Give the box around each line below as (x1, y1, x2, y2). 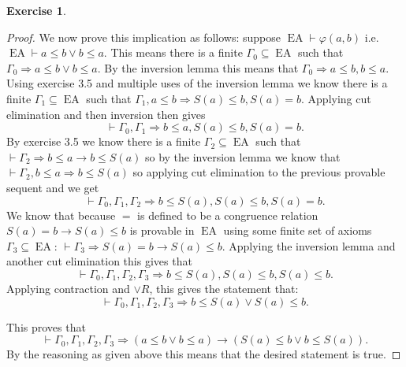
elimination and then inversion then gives (6, 106, 206, 122)
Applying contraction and (6, 280, 130, 296)
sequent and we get (6, 179, 99, 195)
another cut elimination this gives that (6, 253, 192, 269)
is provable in (129, 222, 195, 239)
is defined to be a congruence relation (137, 206, 318, 223)
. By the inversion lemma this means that (97, 59, 299, 76)
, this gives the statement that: (149, 280, 299, 296)
